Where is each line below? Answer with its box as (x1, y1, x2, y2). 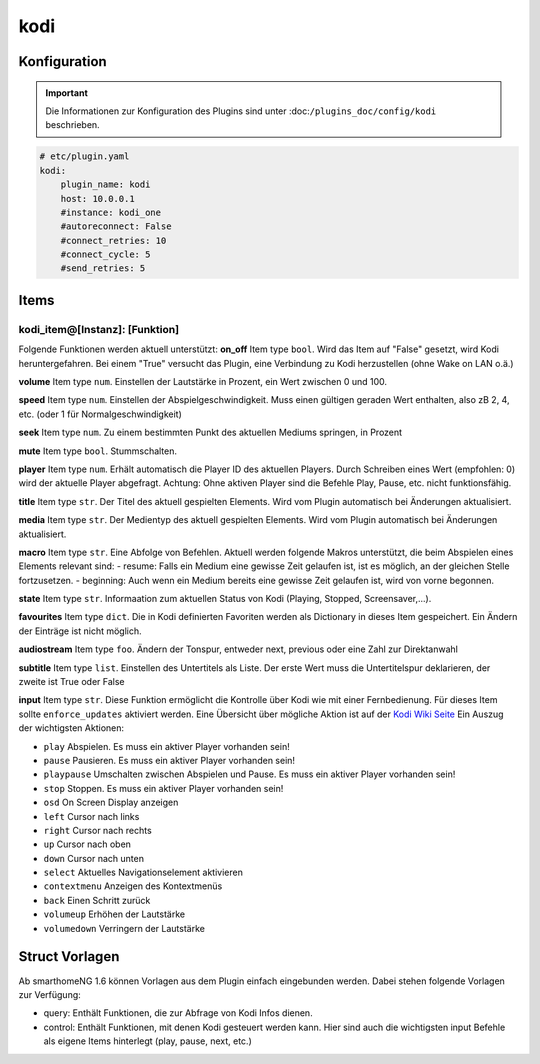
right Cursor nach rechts (43, 824, 152, 836)
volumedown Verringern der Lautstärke (43, 922, 205, 934)
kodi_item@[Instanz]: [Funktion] (18, 322, 180, 336)
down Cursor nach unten (43, 852, 145, 864)
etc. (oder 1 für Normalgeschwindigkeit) (18, 408, 182, 420)
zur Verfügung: (18, 988, 82, 1000)
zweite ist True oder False (18, 676, 125, 688)
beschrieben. (45, 119, 100, 131)
